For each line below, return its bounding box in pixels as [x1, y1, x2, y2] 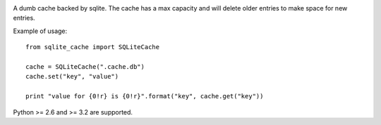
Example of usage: [13, 27, 68, 35]
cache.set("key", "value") [25, 72, 119, 81]
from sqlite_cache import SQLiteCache [25, 43, 160, 51]
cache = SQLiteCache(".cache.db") [25, 63, 145, 70]
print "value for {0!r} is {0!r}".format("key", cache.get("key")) [25, 92, 264, 100]
